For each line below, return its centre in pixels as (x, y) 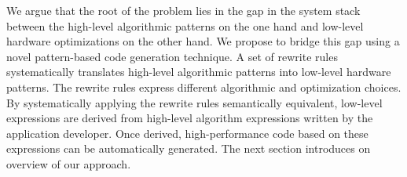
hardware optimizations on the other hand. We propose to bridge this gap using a (203, 41)
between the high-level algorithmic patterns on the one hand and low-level (185, 25)
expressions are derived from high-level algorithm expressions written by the (190, 118)
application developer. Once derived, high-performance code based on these (187, 133)
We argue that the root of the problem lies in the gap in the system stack (183, 10)
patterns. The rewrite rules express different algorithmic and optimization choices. (204, 87)
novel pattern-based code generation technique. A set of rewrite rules (172, 56)
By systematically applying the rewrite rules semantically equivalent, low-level (194, 102)
